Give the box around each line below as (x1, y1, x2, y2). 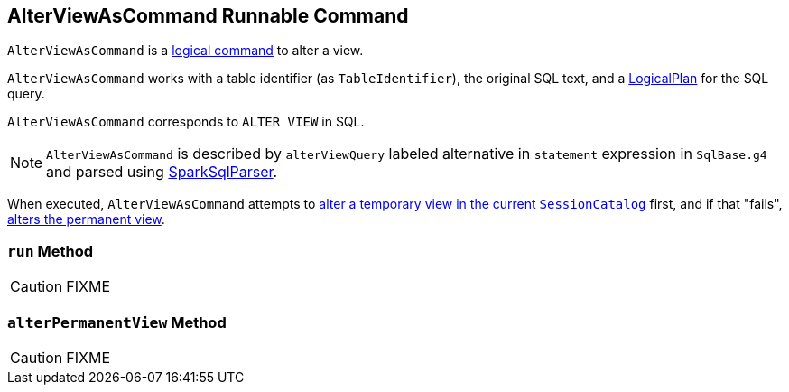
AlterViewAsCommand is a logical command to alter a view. (7, 42, 364, 59)
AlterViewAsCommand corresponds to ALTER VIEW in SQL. (7, 114, 365, 130)
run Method (7, 241, 93, 260)
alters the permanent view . (7, 211, 165, 228)
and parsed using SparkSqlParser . (46, 163, 278, 182)
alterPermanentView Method (7, 313, 227, 331)
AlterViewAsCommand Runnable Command (7, 5, 409, 27)
